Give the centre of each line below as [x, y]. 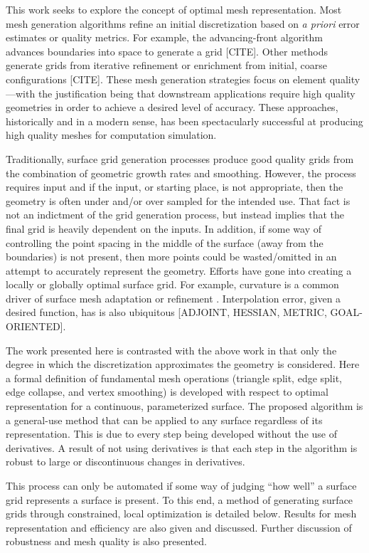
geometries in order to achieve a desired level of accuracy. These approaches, [172, 107]
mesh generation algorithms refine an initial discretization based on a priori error [183, 23]
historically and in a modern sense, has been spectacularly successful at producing [184, 121]
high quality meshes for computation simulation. [111, 135]
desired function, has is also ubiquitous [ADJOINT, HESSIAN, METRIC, [166, 312]
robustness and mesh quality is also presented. [106, 541]
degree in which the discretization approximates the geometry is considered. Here [183, 364]
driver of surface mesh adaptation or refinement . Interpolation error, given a [173, 298]
